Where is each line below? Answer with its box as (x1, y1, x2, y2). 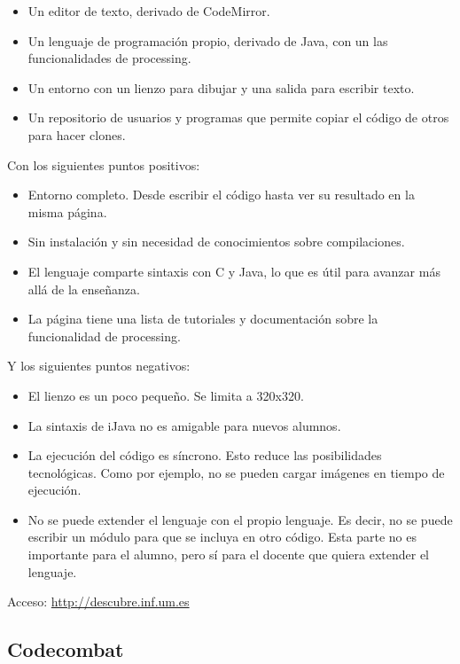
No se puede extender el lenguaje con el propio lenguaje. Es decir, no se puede (27, 510, 453, 528)
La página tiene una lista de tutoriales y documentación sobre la (27, 309, 378, 328)
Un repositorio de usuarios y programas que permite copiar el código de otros (27, 108, 449, 127)
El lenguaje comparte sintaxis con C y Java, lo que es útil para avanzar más (27, 262, 441, 280)
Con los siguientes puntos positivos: (7, 155, 200, 174)
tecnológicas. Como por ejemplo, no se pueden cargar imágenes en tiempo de (27, 463, 445, 481)
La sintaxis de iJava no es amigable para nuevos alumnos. (27, 416, 341, 434)
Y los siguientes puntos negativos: (7, 356, 191, 375)
